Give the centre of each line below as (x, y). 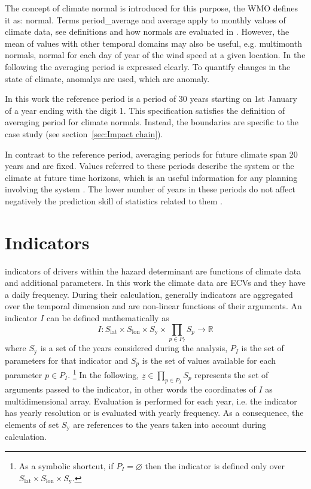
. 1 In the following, (103, 374)
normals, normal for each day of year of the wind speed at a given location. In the (155, 55)
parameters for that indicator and (66, 360)
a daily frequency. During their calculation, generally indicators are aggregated (149, 294)
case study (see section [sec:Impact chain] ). (84, 133)
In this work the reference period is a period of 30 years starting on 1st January (151, 99)
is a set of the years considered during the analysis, (134, 348)
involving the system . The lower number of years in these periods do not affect (150, 189)
